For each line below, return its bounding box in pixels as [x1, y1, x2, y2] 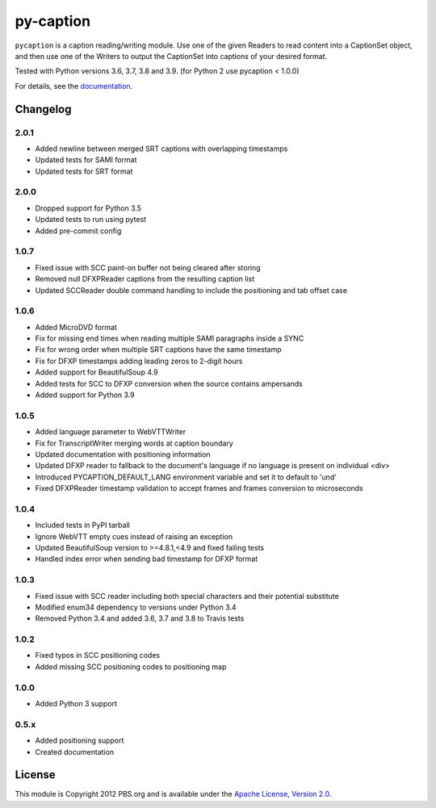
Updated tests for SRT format [35, 166, 133, 176]
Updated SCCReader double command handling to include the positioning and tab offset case [35, 285, 347, 295]
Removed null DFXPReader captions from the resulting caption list [35, 274, 255, 284]
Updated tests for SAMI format [35, 155, 137, 165]
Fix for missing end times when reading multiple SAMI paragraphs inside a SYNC [35, 333, 304, 343]
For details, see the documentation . [15, 81, 133, 90]
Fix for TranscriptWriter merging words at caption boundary [35, 438, 233, 448]
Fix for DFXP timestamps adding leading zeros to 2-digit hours [35, 356, 243, 366]
